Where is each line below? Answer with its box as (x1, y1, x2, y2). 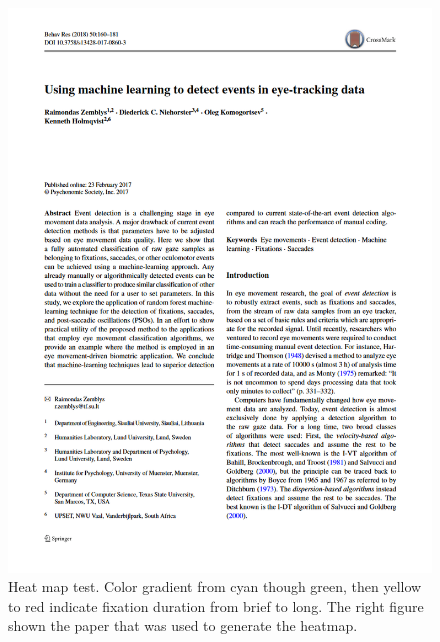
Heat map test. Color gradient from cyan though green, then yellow (8, 576, 422, 597)
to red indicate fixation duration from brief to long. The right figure (8, 595, 424, 616)
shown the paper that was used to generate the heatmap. (8, 615, 358, 636)
